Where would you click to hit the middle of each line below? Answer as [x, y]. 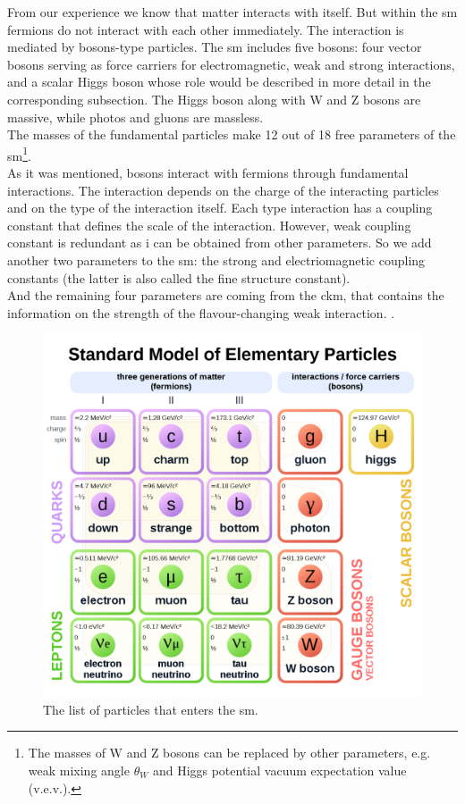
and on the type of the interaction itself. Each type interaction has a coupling [220, 208]
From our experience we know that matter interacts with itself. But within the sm [232, 12]
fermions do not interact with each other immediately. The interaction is [206, 29]
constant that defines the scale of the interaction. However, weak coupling [209, 225]
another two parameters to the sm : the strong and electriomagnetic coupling [216, 260]
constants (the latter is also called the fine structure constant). [179, 277]
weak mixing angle [79, 770]
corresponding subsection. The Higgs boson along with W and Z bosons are [214, 99]
